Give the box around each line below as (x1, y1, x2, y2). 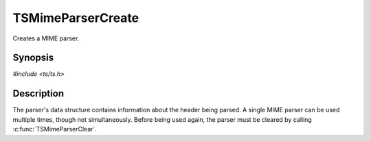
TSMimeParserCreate (12, 10, 139, 25)
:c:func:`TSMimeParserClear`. (12, 125, 98, 133)
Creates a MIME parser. (12, 34, 80, 42)
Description (12, 88, 65, 99)
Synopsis (12, 52, 54, 64)
